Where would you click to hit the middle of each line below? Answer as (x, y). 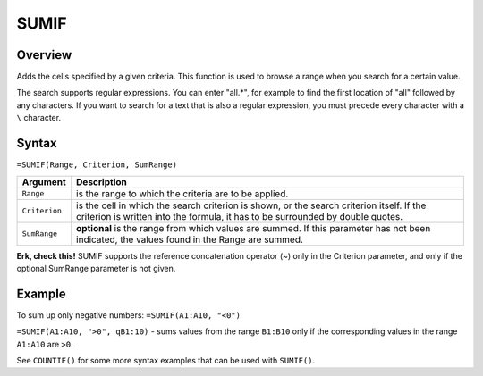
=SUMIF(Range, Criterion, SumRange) (97, 165)
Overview (44, 55)
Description (102, 181)
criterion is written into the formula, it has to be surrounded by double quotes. (240, 216)
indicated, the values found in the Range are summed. (190, 239)
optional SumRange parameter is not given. (96, 268)
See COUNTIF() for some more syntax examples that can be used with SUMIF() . (166, 360)
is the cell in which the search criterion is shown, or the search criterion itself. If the (251, 205)
